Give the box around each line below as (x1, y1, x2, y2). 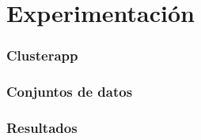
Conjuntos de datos (6, 82, 133, 101)
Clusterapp (6, 46, 78, 65)
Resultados (6, 117, 78, 137)
